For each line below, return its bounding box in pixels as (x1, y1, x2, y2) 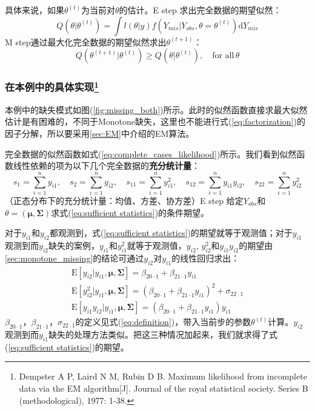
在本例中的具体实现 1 (5, 78, 99, 94)
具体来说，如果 (5, 4, 64, 16)
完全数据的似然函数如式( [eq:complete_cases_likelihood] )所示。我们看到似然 (5, 147, 297, 160)
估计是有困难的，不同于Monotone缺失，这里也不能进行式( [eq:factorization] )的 (5, 115, 305, 128)
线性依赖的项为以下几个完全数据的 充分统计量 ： (13, 159, 200, 172)
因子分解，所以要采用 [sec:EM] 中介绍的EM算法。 (5, 127, 194, 140)
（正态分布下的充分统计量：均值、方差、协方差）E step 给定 (5, 194, 244, 206)
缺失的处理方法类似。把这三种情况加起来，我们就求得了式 (48, 327, 277, 340)
